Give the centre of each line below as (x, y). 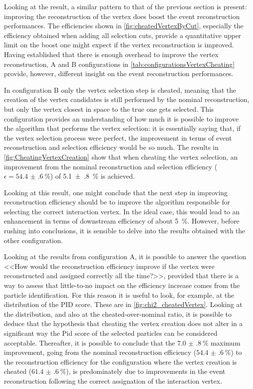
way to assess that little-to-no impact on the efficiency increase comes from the (122, 285)
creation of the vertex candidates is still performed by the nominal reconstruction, (127, 99)
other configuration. (33, 240)
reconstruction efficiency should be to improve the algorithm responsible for (117, 202)
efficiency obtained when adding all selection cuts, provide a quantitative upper (123, 35)
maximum (226, 342)
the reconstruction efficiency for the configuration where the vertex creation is (120, 361)
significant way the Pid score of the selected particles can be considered (111, 333)
